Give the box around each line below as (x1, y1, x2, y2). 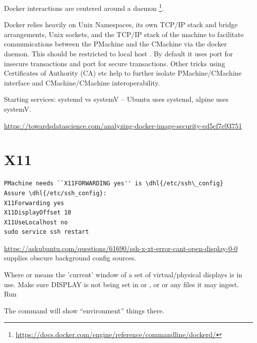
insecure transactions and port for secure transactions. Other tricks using (4, 58, 225, 68)
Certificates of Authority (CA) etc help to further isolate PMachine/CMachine (4, 68, 242, 78)
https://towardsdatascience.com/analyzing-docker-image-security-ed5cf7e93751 (4, 120, 242, 130)
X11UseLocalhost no (4, 218, 68, 226)
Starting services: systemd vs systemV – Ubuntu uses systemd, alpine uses (4, 94, 229, 104)
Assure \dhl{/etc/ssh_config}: (4, 189, 107, 197)
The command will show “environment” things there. (4, 305, 165, 315)
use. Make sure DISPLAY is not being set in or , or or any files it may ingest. (4, 279, 239, 289)
